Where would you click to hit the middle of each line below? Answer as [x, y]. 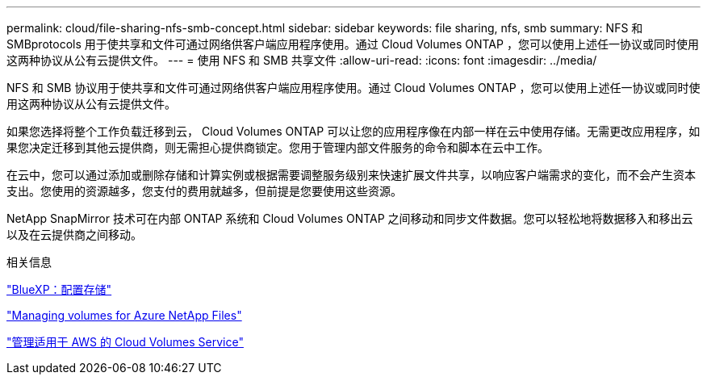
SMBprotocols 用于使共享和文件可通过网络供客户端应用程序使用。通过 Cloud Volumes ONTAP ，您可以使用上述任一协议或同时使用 [353, 44]
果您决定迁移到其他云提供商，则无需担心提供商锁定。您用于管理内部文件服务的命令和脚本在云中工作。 [278, 147]
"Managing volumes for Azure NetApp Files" [124, 315]
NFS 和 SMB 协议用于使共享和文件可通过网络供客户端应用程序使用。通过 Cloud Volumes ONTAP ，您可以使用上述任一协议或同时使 [353, 88]
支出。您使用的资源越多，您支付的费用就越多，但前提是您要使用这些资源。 [204, 191]
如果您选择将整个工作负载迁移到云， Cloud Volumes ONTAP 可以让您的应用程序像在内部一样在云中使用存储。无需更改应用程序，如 [353, 131]
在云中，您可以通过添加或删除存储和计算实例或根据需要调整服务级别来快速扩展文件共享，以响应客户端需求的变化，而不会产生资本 [351, 175]
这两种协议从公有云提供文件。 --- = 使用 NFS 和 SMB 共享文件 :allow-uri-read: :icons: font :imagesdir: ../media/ [302, 60]
